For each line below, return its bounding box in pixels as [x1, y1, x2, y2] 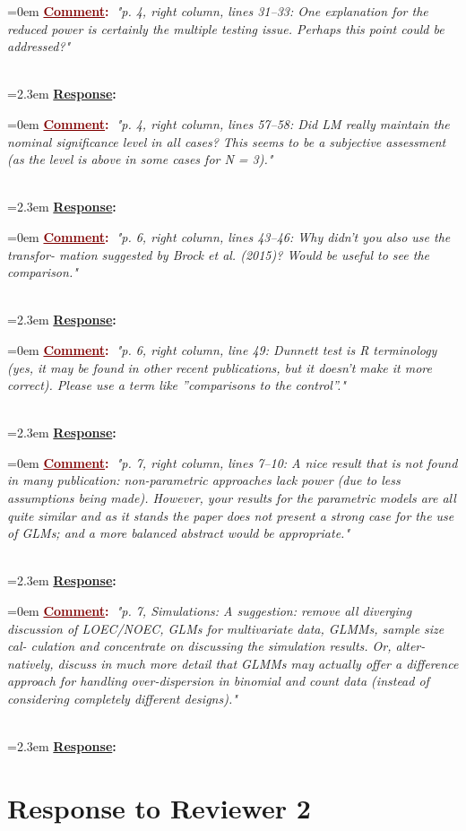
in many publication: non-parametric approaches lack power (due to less [7, 471, 401, 489]
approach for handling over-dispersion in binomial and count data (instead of [7, 671, 429, 690]
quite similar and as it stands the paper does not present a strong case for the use [7, 506, 454, 524]
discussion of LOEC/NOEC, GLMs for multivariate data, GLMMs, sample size [7, 619, 444, 637]
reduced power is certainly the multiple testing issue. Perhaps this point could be [7, 19, 444, 38]
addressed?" [7, 37, 71, 56]
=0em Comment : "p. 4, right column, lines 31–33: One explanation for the [7, 2, 428, 20]
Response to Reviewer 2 [7, 789, 311, 826]
